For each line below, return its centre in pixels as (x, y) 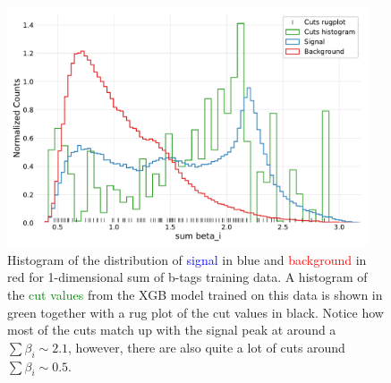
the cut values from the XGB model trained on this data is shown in (195, 295)
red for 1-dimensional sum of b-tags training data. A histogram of (187, 277)
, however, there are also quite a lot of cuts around (207, 347)
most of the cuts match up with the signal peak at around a (172, 330)
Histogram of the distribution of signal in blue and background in (187, 259)
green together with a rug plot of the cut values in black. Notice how (195, 312)
